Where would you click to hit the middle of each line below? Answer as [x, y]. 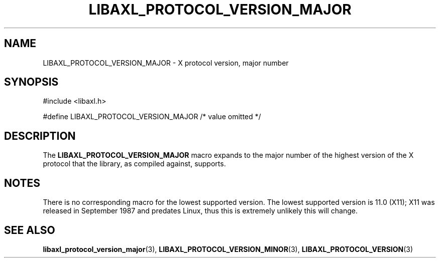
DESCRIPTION [40, 136]
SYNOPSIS [31, 82]
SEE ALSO [30, 230]
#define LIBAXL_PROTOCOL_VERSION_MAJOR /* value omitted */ [152, 117]
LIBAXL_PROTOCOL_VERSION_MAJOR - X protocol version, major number [166, 63]
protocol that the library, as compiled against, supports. [134, 164]
